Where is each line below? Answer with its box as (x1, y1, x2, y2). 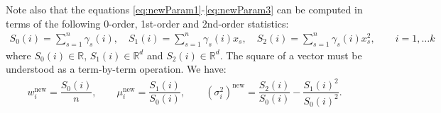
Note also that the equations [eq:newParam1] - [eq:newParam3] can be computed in (6, 2, 363, 16)
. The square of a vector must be (219, 47, 362, 62)
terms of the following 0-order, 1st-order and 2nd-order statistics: (6, 16, 289, 30)
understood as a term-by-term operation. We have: (6, 61, 227, 76)
